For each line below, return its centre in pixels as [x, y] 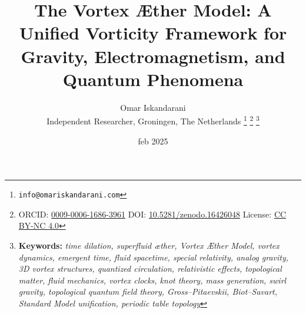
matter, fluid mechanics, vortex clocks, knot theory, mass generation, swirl [152, 280]
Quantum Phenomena [153, 79]
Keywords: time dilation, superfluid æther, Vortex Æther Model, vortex [149, 245]
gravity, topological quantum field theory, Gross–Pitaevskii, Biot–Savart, [148, 291]
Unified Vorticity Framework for [153, 33]
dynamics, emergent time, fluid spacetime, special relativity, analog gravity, [154, 257]
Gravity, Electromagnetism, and [153, 56]
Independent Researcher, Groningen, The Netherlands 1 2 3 [153, 120]
